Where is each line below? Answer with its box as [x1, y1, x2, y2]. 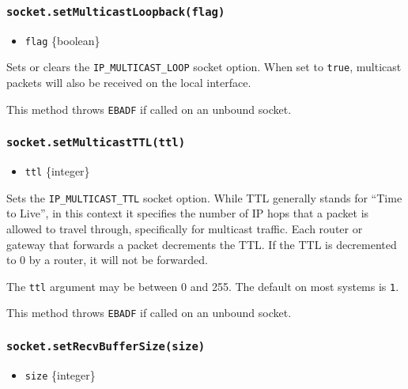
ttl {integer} [25, 163, 90, 179]
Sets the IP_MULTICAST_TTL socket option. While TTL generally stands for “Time [6, 189, 402, 206]
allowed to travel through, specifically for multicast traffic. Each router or [6, 221, 363, 237]
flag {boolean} [25, 32, 100, 48]
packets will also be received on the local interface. [6, 74, 251, 91]
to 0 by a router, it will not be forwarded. [6, 251, 208, 268]
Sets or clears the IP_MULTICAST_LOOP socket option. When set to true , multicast [6, 59, 402, 75]
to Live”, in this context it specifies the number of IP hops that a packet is [6, 205, 369, 221]
